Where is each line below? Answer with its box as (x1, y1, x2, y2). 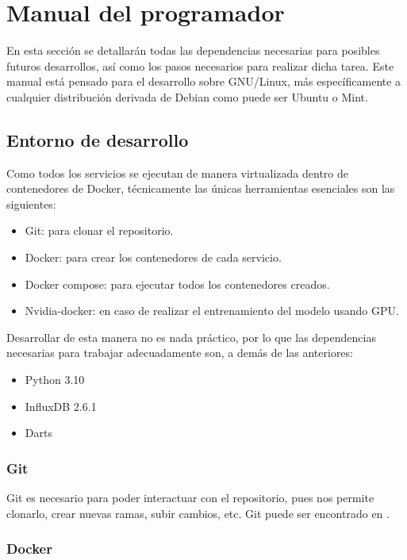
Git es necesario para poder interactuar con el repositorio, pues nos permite (6, 489, 374, 506)
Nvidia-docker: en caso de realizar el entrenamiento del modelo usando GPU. (25, 302, 399, 319)
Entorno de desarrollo (6, 127, 189, 152)
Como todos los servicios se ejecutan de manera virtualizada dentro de (6, 164, 349, 181)
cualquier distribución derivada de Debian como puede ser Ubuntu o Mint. (6, 88, 368, 105)
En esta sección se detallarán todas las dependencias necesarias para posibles (6, 42, 380, 59)
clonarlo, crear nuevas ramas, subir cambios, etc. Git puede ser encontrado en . (6, 504, 390, 521)
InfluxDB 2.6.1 (25, 397, 97, 414)
